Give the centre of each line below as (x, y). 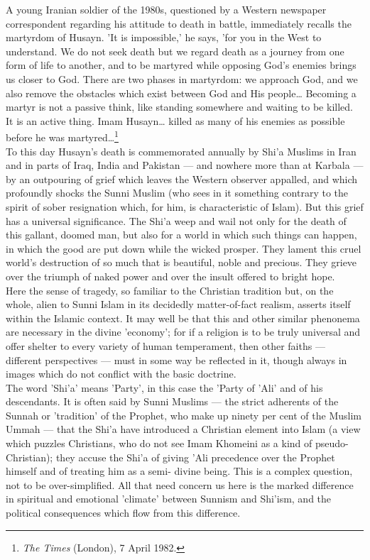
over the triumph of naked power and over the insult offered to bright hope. (170, 276)
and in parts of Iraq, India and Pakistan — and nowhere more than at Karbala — (185, 165)
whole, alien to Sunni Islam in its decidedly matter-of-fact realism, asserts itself (178, 304)
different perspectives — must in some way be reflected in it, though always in (176, 359)
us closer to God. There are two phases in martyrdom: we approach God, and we (182, 78)
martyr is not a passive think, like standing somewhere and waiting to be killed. (179, 107)
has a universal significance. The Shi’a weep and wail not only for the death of (176, 220)
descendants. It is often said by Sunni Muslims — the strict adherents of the (172, 401)
